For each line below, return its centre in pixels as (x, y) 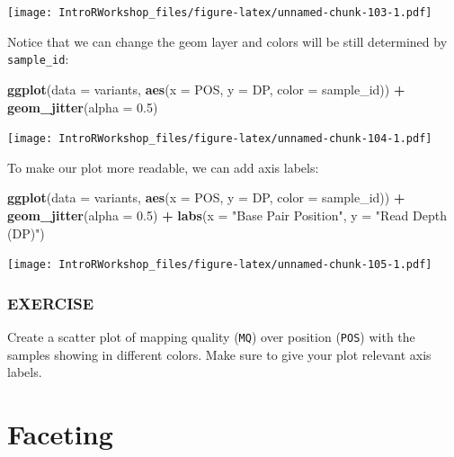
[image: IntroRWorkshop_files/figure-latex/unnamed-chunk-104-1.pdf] (220, 139)
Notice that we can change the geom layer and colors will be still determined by (227, 41)
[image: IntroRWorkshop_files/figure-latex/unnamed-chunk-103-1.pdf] (220, 13)
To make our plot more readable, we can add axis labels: (163, 167)
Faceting (60, 434)
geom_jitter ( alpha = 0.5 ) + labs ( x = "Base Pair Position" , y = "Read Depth (227, 215)
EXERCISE (51, 303)
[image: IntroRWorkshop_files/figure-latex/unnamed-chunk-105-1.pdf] (220, 265)
